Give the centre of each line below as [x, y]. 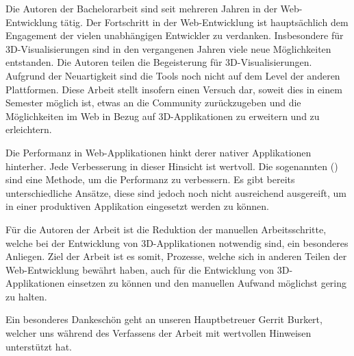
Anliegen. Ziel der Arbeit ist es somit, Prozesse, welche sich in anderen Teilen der [176, 256]
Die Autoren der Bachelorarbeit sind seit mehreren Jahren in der [141, 8]
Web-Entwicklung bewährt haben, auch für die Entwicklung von [140, 269]
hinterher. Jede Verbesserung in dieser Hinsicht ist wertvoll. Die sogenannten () [172, 166]
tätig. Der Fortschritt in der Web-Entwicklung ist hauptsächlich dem [204, 22]
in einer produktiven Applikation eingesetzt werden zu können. [137, 206]
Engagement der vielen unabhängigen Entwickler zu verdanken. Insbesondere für [175, 35]
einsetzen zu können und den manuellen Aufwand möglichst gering [207, 283]
